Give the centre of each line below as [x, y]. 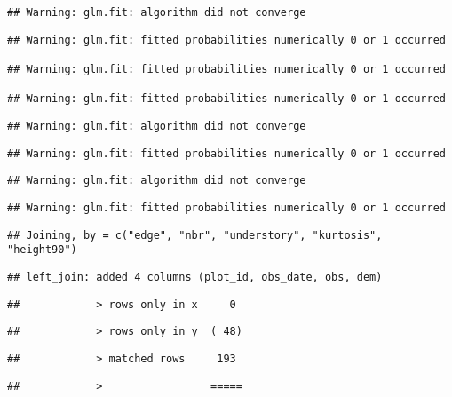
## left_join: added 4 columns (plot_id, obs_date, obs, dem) [195, 277]
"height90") [42, 250]
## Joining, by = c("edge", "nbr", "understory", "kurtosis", [195, 235]
